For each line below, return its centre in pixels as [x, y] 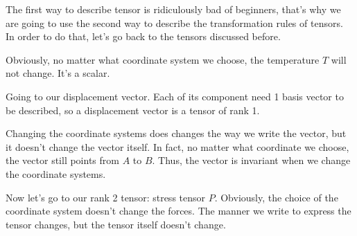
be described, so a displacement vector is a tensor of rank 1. [133, 110]
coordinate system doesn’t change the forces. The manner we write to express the [178, 211]
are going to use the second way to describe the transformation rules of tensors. [174, 22]
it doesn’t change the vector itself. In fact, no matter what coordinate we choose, [177, 146]
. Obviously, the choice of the [276, 197]
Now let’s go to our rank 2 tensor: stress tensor [106, 197]
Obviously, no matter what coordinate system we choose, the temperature [163, 59]
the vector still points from [62, 160]
